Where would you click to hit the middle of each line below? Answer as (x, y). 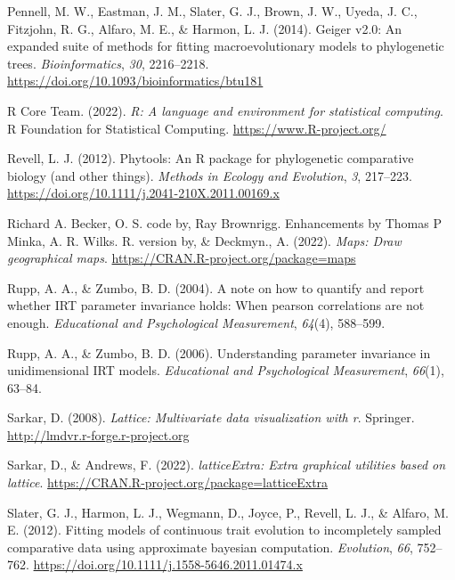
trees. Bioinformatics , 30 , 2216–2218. (108, 63)
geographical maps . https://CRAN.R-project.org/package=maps (182, 258)
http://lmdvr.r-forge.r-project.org (98, 434)
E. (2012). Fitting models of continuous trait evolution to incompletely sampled (224, 530)
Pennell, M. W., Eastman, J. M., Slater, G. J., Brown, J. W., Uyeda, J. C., (212, 11)
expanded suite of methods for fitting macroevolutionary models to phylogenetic (226, 46)
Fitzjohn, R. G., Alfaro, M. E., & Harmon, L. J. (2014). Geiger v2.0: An (205, 28)
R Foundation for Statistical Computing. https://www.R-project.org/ (197, 128)
